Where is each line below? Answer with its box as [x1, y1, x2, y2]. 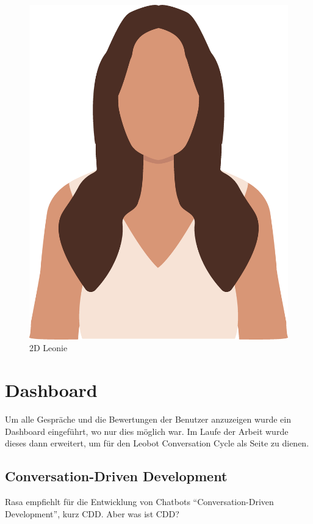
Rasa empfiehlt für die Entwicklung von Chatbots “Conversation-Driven [5, 495, 274, 508]
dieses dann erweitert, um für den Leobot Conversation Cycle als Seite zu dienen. [5, 437, 309, 449]
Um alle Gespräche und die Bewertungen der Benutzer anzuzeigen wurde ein [5, 412, 291, 425]
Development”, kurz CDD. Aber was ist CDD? [5, 507, 179, 520]
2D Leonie [29, 341, 68, 354]
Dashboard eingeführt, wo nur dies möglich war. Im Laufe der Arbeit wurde [5, 424, 289, 437]
